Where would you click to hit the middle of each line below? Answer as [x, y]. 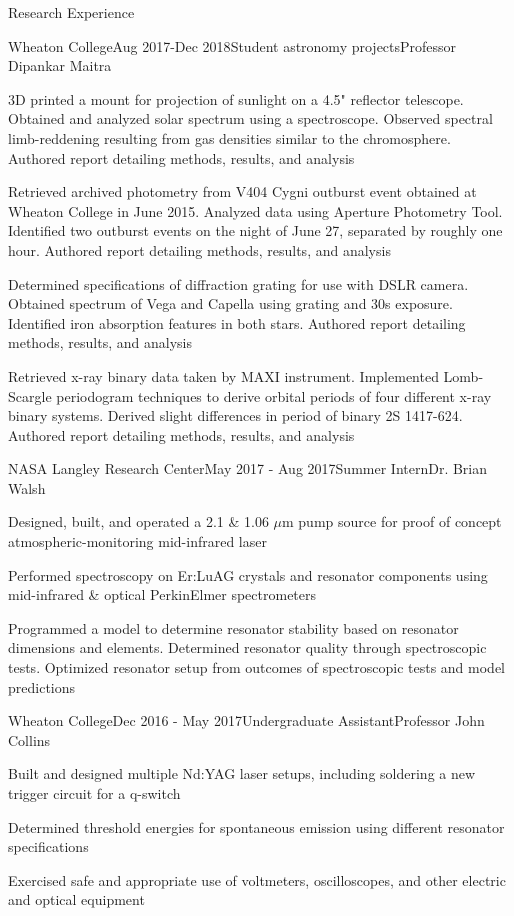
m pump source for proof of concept [392, 521]
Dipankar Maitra [60, 65]
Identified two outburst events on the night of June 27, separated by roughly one [255, 230]
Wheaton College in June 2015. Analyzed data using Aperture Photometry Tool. [255, 210]
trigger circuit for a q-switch [94, 793]
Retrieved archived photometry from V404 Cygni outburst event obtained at [242, 191]
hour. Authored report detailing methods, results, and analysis [199, 249]
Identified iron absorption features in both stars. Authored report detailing [237, 322]
